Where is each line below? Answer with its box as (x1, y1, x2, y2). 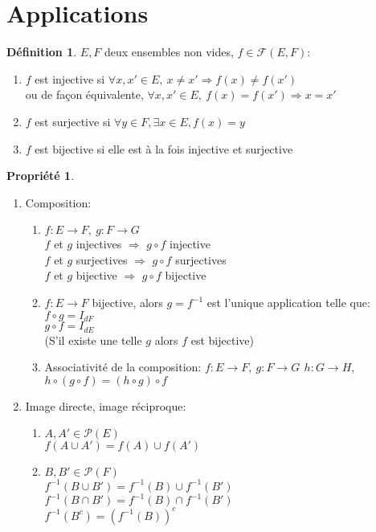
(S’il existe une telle (44, 331, 142, 348)
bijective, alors (92, 294, 163, 311)
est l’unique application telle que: (206, 294, 370, 311)
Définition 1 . (6, 43, 77, 60)
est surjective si (35, 113, 111, 129)
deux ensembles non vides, (104, 43, 234, 60)
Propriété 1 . (6, 167, 75, 184)
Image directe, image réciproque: (25, 397, 186, 414)
